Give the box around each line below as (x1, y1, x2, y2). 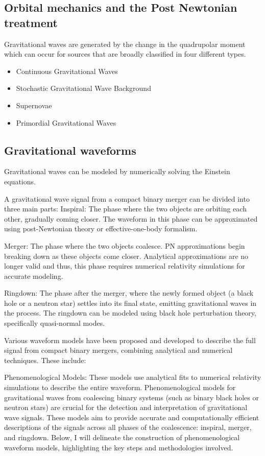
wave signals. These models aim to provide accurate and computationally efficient (4, 412, 259, 422)
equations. (4, 176, 36, 186)
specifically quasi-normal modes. (4, 318, 105, 328)
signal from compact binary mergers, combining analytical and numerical (4, 345, 233, 355)
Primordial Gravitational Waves (16, 117, 116, 128)
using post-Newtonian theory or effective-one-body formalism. (4, 223, 198, 234)
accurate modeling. (4, 270, 63, 281)
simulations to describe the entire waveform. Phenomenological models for (4, 382, 236, 393)
